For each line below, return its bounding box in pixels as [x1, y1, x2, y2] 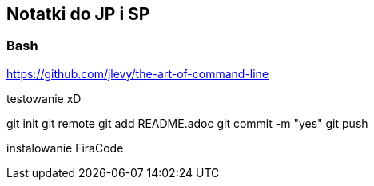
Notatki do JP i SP [6, 4, 150, 24]
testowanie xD [6, 91, 82, 105]
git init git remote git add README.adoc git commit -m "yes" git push [6, 116, 368, 130]
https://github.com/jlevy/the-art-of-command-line [6, 66, 269, 81]
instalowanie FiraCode [6, 140, 124, 155]
